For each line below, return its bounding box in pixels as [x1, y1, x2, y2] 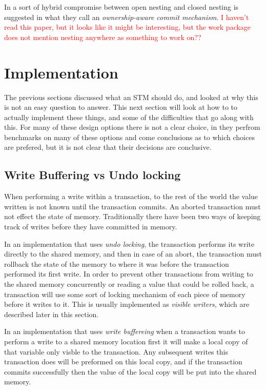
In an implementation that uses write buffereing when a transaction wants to [4, 326, 245, 337]
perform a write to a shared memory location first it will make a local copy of [4, 336, 248, 346]
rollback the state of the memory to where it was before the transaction [4, 258, 229, 269]
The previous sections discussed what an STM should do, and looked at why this [4, 91, 258, 102]
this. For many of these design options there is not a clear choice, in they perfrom [4, 122, 260, 132]
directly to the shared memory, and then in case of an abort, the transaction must [4, 248, 262, 259]
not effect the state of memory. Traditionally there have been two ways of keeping [4, 211, 261, 222]
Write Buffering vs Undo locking [4, 167, 181, 183]
